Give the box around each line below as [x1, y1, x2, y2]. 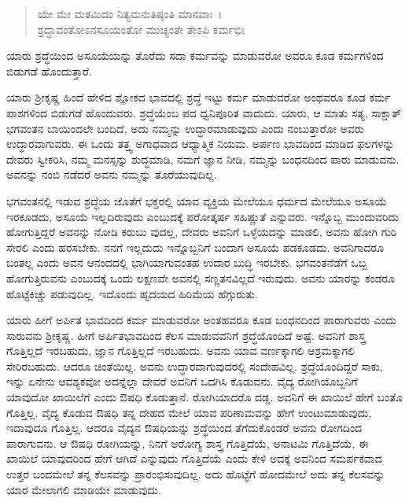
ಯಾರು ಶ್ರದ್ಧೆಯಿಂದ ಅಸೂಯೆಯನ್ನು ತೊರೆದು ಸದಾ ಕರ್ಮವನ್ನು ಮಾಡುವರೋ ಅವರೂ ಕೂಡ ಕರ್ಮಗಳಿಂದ [6, 47, 384, 64]
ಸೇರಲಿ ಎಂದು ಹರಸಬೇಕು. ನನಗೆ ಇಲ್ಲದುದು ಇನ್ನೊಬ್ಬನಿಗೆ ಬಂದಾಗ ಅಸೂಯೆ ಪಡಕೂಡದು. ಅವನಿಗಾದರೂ [6, 238, 384, 255]
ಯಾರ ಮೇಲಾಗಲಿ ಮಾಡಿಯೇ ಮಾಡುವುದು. [6, 481, 161, 497]
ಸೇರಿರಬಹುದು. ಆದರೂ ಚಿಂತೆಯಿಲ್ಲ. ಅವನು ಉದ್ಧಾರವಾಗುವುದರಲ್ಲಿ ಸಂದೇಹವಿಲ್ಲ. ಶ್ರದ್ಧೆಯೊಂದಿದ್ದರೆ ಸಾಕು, [6, 357, 383, 374]
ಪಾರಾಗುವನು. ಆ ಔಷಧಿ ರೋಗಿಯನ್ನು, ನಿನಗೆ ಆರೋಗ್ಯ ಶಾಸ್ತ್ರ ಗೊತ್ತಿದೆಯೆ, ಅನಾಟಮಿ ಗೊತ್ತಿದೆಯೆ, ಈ [6, 434, 369, 451]
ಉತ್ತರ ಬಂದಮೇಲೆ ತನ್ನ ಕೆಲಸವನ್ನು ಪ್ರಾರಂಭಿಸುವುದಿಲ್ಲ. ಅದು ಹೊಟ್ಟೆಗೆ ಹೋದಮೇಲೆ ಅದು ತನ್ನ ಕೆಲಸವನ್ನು [6, 466, 385, 482]
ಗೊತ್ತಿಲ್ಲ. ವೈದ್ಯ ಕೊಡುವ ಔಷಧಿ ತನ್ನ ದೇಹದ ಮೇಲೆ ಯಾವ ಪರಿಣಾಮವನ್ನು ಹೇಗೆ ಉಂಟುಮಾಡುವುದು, [6, 404, 372, 420]
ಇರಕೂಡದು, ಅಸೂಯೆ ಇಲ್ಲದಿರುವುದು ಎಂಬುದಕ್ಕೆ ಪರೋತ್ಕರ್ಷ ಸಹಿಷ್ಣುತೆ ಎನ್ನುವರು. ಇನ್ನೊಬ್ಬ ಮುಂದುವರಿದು [6, 208, 399, 224]
